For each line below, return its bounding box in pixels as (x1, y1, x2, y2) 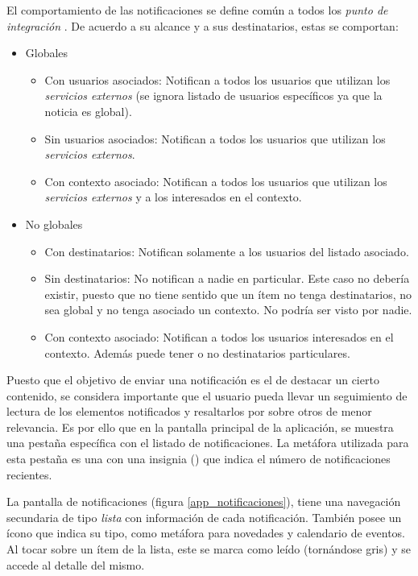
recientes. (6, 466, 52, 483)
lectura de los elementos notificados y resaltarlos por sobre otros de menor (6, 403, 372, 420)
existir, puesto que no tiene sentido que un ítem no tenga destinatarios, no (44, 285, 412, 302)
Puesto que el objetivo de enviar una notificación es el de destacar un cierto (6, 371, 379, 388)
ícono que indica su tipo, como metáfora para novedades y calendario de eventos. (6, 524, 405, 541)
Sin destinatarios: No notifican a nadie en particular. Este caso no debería (44, 270, 410, 287)
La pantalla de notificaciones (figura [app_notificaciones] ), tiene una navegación (6, 493, 401, 510)
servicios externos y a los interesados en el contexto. (44, 189, 302, 205)
